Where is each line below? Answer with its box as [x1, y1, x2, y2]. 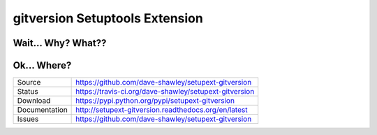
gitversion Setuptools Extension [13, 10, 204, 26]
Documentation [17, 105, 68, 115]
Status [17, 87, 38, 97]
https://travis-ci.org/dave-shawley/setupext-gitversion [75, 87, 255, 97]
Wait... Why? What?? [13, 37, 107, 49]
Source [17, 78, 41, 87]
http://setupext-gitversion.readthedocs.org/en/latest [75, 105, 248, 115]
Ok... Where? [13, 59, 72, 71]
